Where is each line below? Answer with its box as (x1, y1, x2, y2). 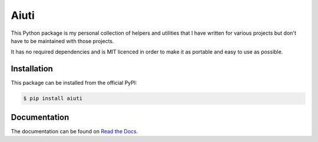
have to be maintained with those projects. (11, 37, 114, 44)
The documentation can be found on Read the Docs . (11, 127, 138, 135)
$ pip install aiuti (23, 95, 82, 102)
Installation (11, 64, 53, 74)
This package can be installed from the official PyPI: (11, 80, 138, 87)
